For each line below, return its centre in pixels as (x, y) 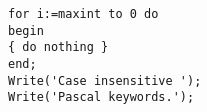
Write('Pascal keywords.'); (101, 97)
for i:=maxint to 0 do (83, 14)
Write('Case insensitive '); (105, 80)
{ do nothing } (58, 47)
